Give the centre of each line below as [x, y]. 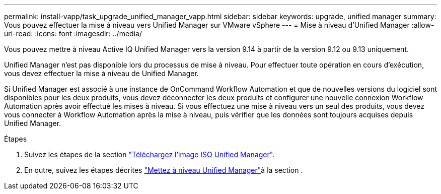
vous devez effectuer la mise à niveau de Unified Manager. [101, 73]
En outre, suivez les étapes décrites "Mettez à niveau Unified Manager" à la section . [164, 170]
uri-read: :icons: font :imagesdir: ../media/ [73, 34]
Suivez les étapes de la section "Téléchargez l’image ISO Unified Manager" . [150, 154]
